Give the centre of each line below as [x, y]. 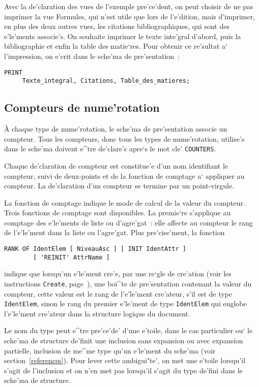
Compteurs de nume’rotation [82, 107]
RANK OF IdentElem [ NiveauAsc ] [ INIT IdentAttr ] [95, 249]
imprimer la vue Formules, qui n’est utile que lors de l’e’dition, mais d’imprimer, [130, 16]
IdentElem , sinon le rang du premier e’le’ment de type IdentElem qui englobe [125, 303]
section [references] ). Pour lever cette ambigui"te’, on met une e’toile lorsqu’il [125, 360]
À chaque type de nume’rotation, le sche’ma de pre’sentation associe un [116, 129]
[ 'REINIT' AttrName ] [71, 257]
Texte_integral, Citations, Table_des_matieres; [106, 81]
